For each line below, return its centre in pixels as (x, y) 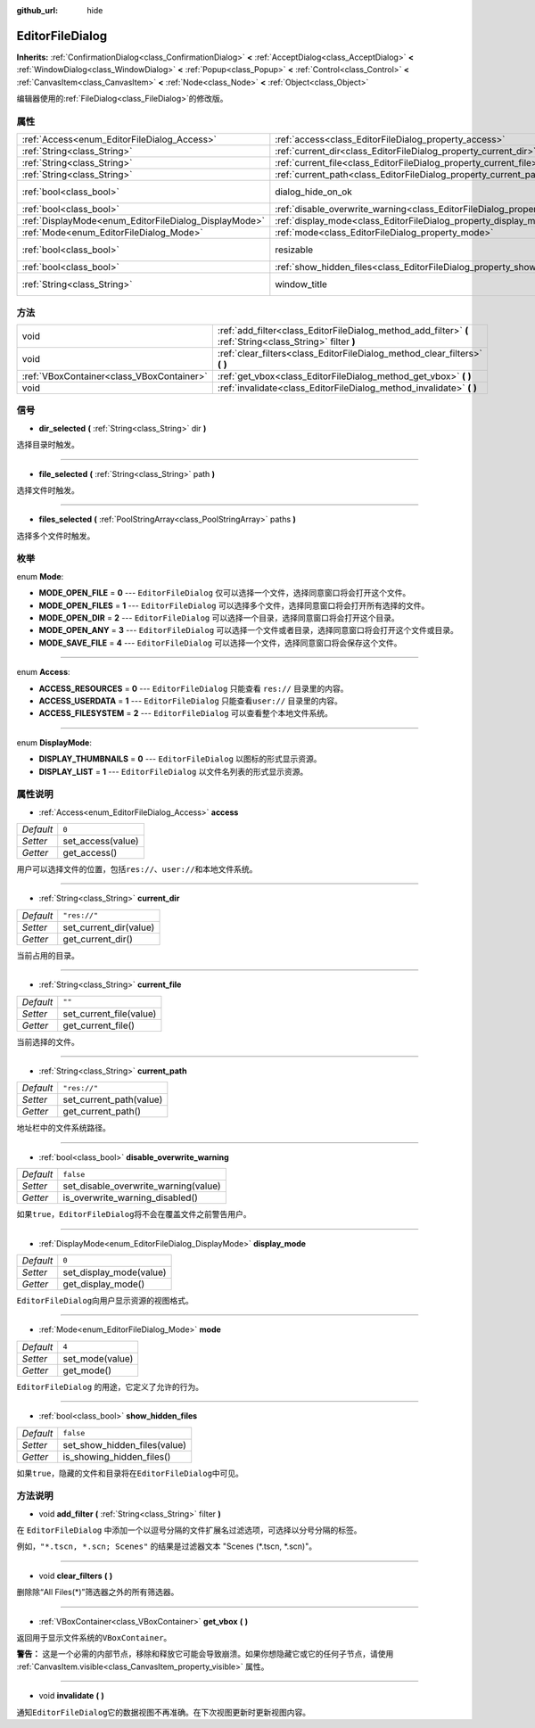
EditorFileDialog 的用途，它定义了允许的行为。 (110, 1387)
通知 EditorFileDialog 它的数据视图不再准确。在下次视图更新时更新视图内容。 (164, 1712)
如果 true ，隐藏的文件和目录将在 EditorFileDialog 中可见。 (130, 1473)
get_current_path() (102, 1112)
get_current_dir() (98, 939)
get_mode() (87, 1370)
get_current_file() (99, 1025)
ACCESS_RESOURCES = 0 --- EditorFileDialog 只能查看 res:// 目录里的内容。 (193, 688)
